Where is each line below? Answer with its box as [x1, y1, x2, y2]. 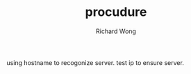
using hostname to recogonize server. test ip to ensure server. [6, 58, 185, 66]
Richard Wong [95, 27, 137, 35]
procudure [85, 4, 147, 20]
